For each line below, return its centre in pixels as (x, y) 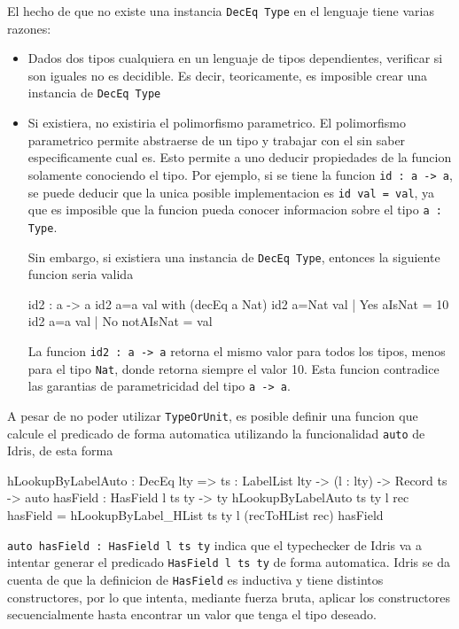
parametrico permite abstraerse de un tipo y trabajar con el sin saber (217, 140)
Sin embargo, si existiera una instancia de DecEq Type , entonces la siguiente (234, 256)
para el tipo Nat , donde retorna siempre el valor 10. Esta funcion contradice (233, 368)
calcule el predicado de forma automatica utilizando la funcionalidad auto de (216, 433)
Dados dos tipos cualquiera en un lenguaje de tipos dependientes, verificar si (235, 58)
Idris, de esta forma (60, 450)
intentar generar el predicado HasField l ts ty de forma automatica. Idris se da (229, 562)
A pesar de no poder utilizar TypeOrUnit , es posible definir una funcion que (213, 415)
